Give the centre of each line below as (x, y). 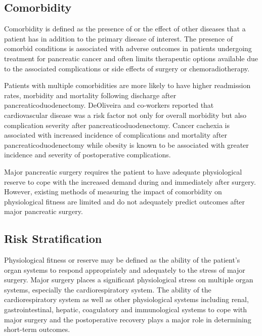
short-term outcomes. (37, 329)
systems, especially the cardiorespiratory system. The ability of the (108, 289)
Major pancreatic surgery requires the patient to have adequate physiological (123, 171)
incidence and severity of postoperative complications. (88, 155)
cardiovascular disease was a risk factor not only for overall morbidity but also (125, 115)
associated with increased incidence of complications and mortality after (116, 135)
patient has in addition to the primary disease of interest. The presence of (119, 38)
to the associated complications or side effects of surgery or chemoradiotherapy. (127, 68)
